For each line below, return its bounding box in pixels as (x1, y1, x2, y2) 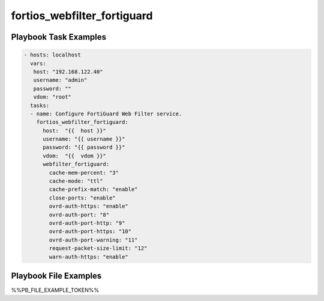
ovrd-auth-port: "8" (49, 211, 110, 218)
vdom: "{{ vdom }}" (43, 152, 106, 159)
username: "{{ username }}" (43, 136, 125, 142)
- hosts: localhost (23, 52, 81, 58)
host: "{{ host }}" (43, 127, 106, 134)
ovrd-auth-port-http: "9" (49, 219, 125, 227)
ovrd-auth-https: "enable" (49, 203, 128, 210)
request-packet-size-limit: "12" (49, 245, 148, 252)
